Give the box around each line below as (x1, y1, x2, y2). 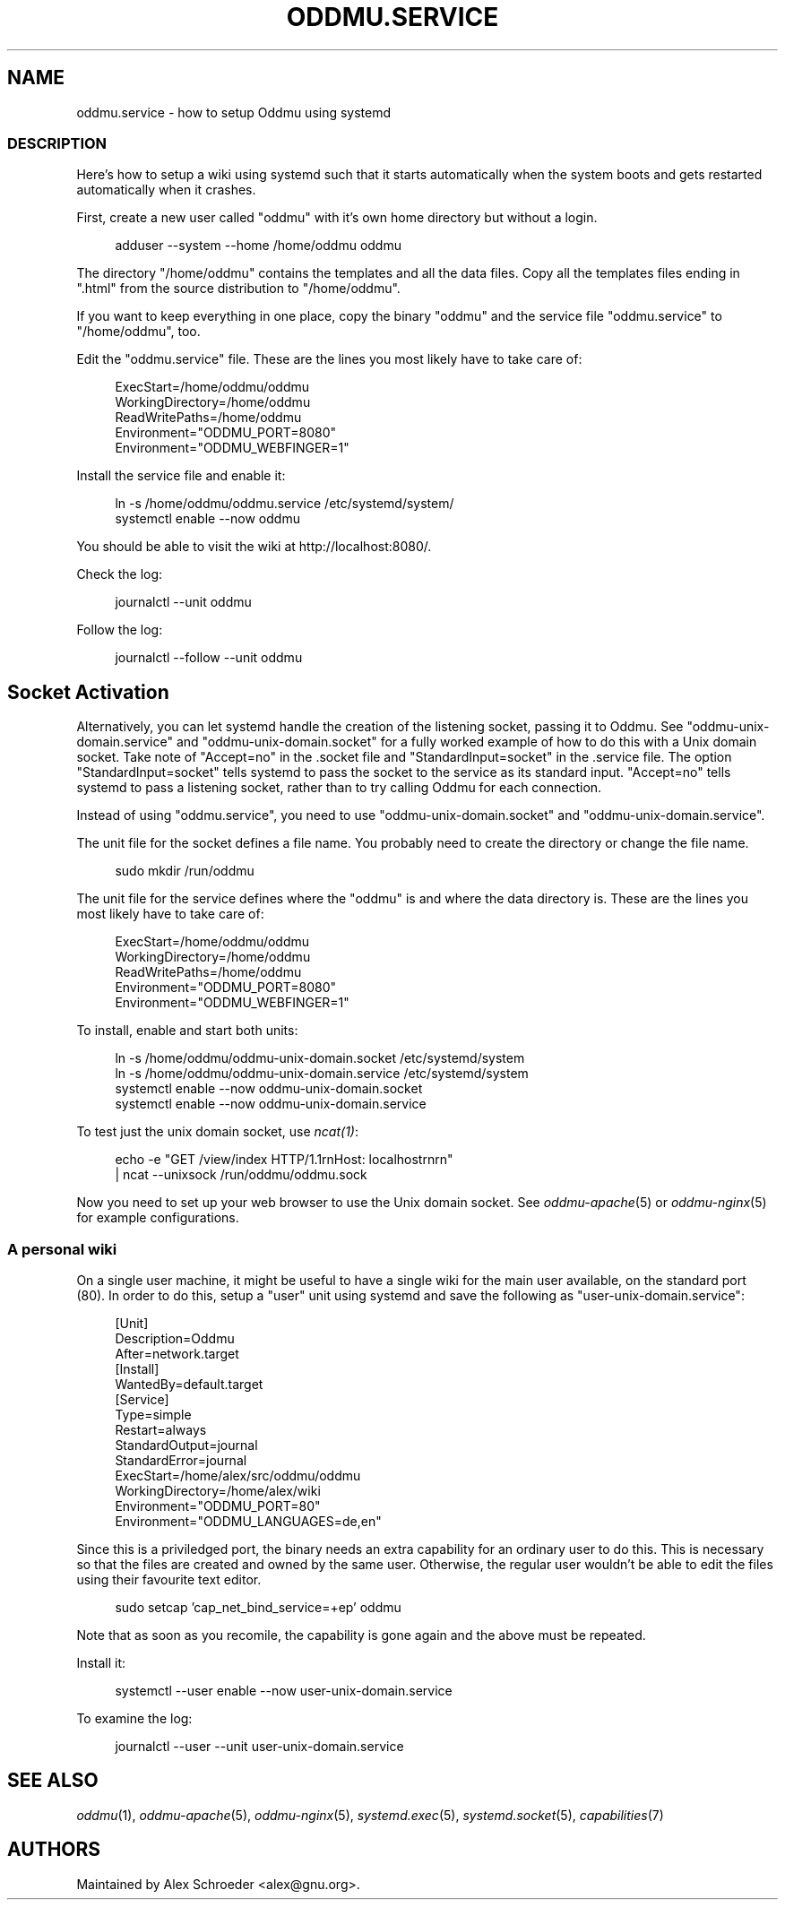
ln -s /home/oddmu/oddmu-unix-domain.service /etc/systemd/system (115, 1066, 529, 1082)
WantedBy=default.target (115, 1376, 263, 1392)
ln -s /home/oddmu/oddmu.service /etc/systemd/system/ (115, 496, 454, 512)
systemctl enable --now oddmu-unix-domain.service (115, 1096, 427, 1112)
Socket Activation (7, 680, 169, 703)
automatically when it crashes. (76, 182, 256, 198)
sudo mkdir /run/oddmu (115, 863, 254, 879)
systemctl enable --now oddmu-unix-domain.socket (115, 1081, 423, 1097)
